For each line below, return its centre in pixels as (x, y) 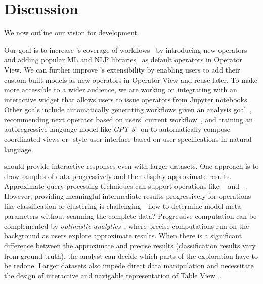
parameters (21, 216)
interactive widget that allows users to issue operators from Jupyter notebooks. (127, 99)
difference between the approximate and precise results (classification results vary (130, 245)
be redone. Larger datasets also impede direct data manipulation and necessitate (129, 265)
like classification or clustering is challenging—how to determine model (114, 206)
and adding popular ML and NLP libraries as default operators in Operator (123, 60)
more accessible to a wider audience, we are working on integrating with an (121, 90)
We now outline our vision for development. (72, 33)
